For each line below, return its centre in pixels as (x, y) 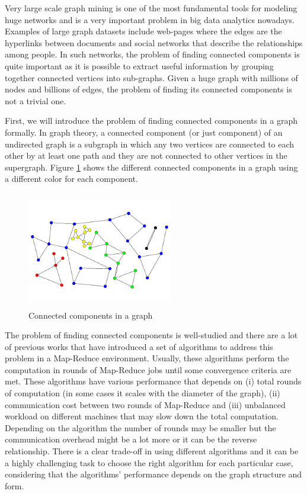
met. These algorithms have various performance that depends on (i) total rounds (153, 381)
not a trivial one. (36, 100)
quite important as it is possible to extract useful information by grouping (139, 65)
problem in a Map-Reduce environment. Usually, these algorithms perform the (147, 358)
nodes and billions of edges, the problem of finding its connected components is (148, 89)
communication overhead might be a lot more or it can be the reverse (131, 439)
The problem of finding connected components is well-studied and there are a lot (151, 335)
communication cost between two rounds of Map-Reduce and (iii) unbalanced (145, 404)
